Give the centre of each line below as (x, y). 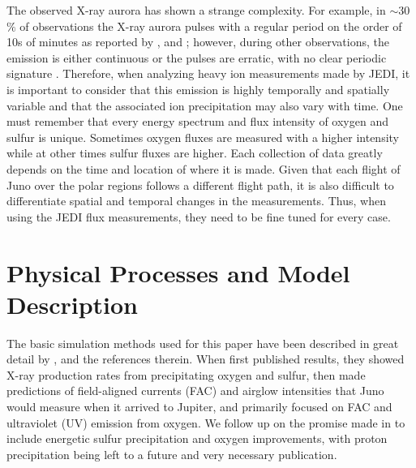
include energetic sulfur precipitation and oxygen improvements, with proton (197, 438)
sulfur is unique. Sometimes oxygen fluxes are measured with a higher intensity (203, 137)
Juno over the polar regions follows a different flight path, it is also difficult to (200, 185)
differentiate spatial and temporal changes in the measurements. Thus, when (196, 201)
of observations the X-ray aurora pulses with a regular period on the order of (211, 26)
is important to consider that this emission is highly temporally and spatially (198, 89)
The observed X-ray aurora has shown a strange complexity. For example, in (196, 10)
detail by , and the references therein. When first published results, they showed (206, 359)
